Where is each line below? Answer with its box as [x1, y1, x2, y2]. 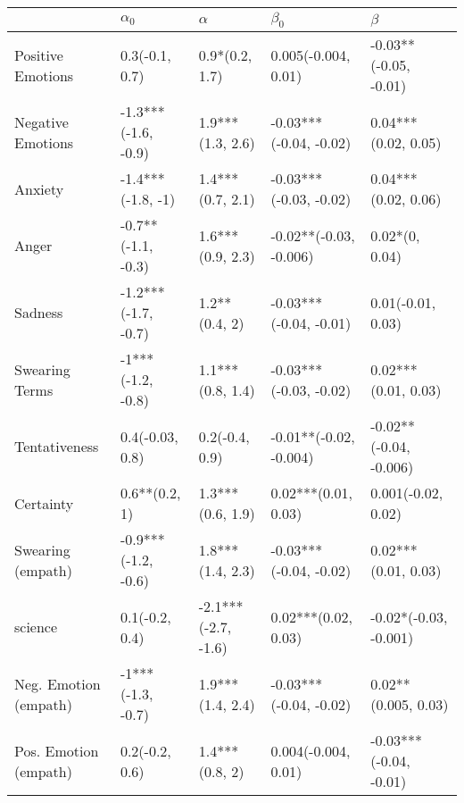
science [14, 616, 58, 638]
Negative [14, 111, 69, 132]
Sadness [14, 302, 63, 323]
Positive [14, 44, 63, 65]
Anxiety [14, 178, 64, 199]
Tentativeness [14, 436, 99, 457]
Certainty [14, 492, 74, 514]
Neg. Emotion [14, 673, 101, 694]
